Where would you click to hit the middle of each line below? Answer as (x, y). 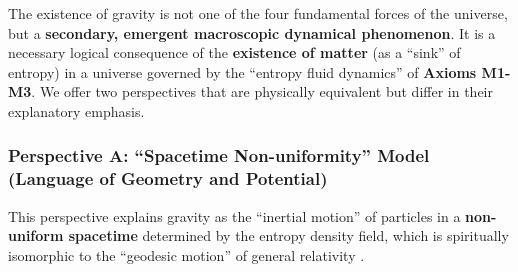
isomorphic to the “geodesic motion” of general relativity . (186, 254)
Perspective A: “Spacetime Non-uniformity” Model (219, 155)
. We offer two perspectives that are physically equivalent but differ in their (262, 91)
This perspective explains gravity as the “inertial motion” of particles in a (234, 215)
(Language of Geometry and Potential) (168, 178)
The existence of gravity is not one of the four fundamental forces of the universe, (258, 13)
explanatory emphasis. (76, 110)
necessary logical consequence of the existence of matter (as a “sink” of (234, 52)
